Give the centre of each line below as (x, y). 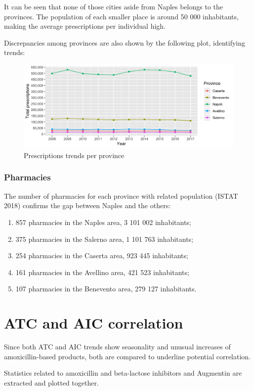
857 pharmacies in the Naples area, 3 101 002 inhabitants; (103, 222)
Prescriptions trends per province (74, 155)
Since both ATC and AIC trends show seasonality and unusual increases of (117, 346)
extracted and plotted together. (51, 382)
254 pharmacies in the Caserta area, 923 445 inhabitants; (102, 255)
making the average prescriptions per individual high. (85, 26)
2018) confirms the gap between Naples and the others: (87, 205)
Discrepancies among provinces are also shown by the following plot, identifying (125, 42)
